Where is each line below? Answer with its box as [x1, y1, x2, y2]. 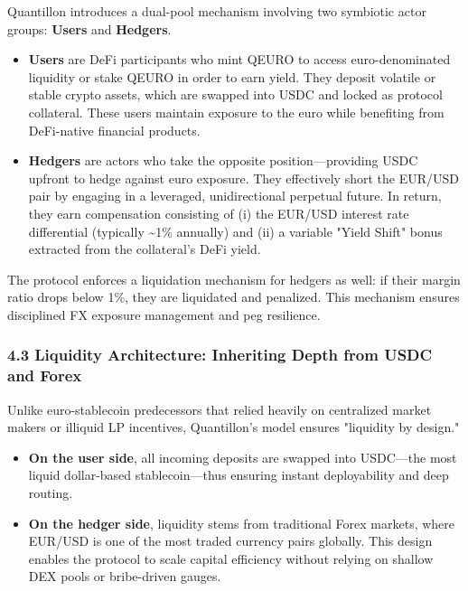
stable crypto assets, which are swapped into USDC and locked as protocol [28, 85, 443, 104]
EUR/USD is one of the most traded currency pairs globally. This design [28, 531, 433, 550]
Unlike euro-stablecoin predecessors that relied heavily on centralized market [7, 399, 432, 418]
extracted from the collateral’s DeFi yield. [28, 239, 261, 258]
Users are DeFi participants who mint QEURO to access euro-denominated [28, 50, 451, 69]
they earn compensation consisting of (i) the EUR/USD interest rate [28, 203, 409, 222]
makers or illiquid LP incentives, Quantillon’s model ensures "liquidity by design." [7, 417, 460, 436]
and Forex [7, 364, 82, 387]
